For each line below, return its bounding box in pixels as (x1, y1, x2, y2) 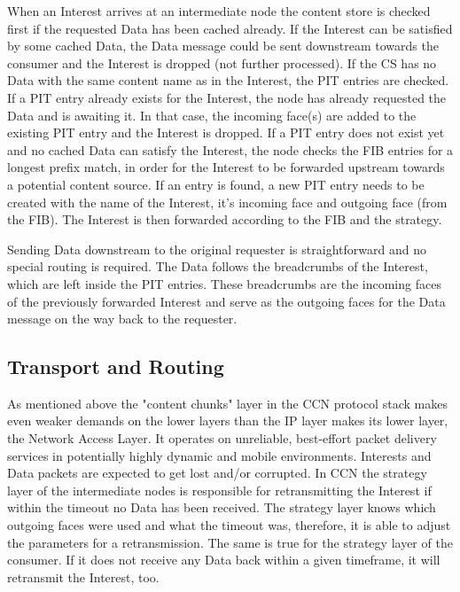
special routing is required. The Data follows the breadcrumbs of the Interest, (7, 257, 428, 276)
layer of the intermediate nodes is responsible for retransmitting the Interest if (7, 480, 432, 499)
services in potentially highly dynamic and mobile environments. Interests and (7, 446, 432, 464)
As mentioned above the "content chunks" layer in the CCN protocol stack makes (7, 393, 448, 412)
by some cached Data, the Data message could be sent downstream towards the (7, 36, 439, 55)
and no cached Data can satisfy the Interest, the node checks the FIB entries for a (7, 140, 454, 159)
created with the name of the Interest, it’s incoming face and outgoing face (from (7, 192, 448, 211)
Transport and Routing (7, 353, 224, 380)
